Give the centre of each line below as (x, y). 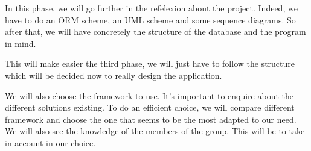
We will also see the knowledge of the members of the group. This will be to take (155, 131)
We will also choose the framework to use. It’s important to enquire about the (149, 95)
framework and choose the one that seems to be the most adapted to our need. (151, 119)
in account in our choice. (50, 142)
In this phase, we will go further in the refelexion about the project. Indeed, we (151, 8)
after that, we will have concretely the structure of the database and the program (155, 32)
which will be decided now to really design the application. (114, 75)
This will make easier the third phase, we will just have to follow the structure (150, 63)
